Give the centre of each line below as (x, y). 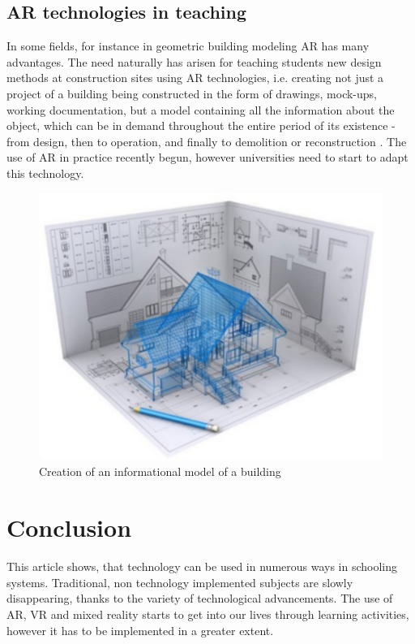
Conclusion (69, 527)
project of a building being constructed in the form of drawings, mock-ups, (192, 93)
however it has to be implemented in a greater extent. (140, 630)
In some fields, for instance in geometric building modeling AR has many (188, 46)
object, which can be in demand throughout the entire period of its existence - (201, 125)
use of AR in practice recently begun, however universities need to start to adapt (207, 157)
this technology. (45, 173)
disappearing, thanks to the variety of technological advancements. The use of (200, 598)
